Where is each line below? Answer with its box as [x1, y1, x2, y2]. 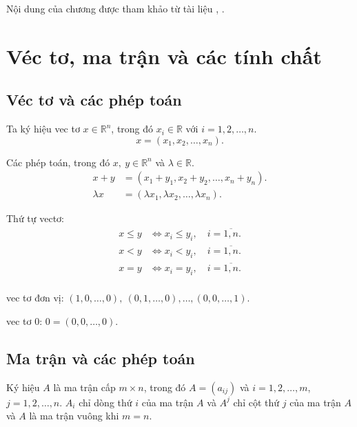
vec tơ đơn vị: [6, 290, 64, 305]
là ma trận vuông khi [29, 408, 119, 423]
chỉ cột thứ [233, 395, 280, 409]
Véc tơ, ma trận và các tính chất [6, 41, 322, 70]
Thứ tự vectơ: [6, 211, 64, 226]
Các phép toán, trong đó [6, 155, 110, 169]
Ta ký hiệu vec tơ [6, 121, 80, 136]
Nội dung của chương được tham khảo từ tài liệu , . [6, 1, 225, 15]
